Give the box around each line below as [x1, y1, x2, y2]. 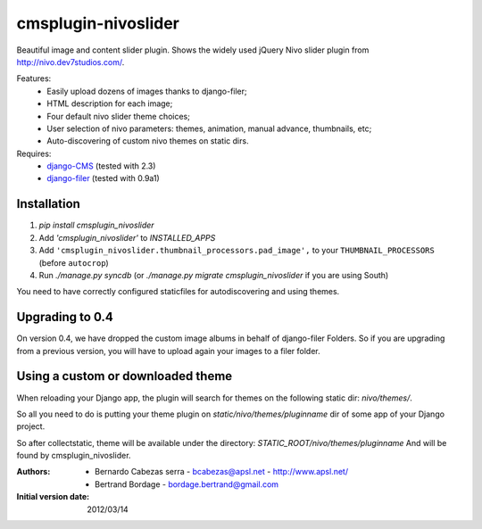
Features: [16, 73, 52, 84]
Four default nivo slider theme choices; [46, 111, 191, 121]
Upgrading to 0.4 [16, 310, 113, 325]
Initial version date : [16, 492, 90, 502]
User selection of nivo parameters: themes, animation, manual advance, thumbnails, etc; [46, 123, 372, 134]
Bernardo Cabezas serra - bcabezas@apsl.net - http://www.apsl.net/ [95, 467, 348, 477]
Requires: [16, 148, 52, 159]
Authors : [16, 467, 51, 477]
